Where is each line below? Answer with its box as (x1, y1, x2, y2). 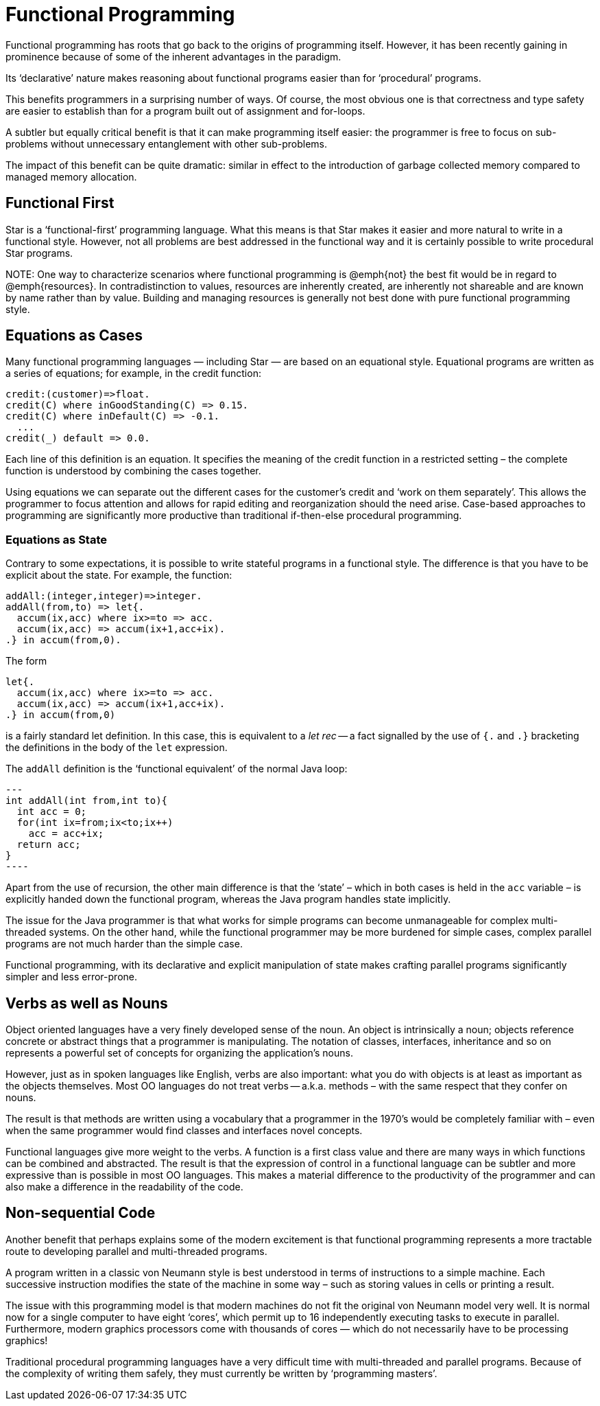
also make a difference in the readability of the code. (5, 1181, 243, 1193)
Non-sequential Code (5, 1204, 156, 1222)
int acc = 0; (16, 806, 87, 818)
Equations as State (5, 532, 108, 546)
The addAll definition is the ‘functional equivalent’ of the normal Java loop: (5, 763, 348, 775)
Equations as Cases (5, 327, 143, 345)
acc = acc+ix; (28, 828, 104, 840)
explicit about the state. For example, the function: (5, 569, 232, 581)
